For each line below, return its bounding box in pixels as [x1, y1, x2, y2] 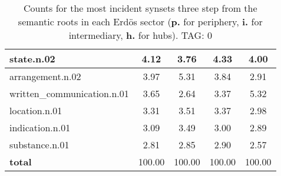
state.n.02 [9, 52, 55, 65]
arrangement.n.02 [9, 69, 81, 83]
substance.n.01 [9, 138, 70, 151]
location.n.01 [9, 104, 62, 117]
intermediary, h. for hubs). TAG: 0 [68, 28, 212, 42]
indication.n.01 [9, 121, 71, 134]
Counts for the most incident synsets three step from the [23, 1, 257, 15]
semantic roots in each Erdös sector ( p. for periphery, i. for [18, 15, 263, 28]
